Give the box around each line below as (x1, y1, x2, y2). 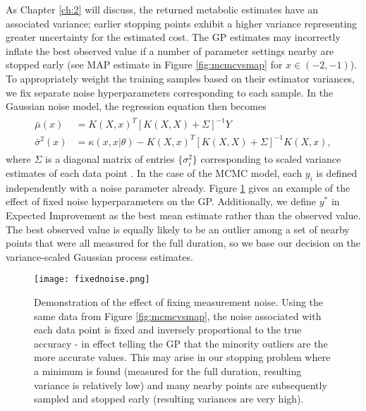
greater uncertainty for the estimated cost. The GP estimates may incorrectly (6, 30, 341, 44)
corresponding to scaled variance (200, 151, 341, 166)
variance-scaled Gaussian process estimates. (6, 249, 193, 264)
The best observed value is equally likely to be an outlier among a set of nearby (6, 221, 350, 236)
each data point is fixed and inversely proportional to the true (34, 322, 302, 337)
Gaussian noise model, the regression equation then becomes (6, 99, 267, 114)
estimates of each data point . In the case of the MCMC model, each (6, 166, 303, 180)
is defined (316, 166, 358, 180)
